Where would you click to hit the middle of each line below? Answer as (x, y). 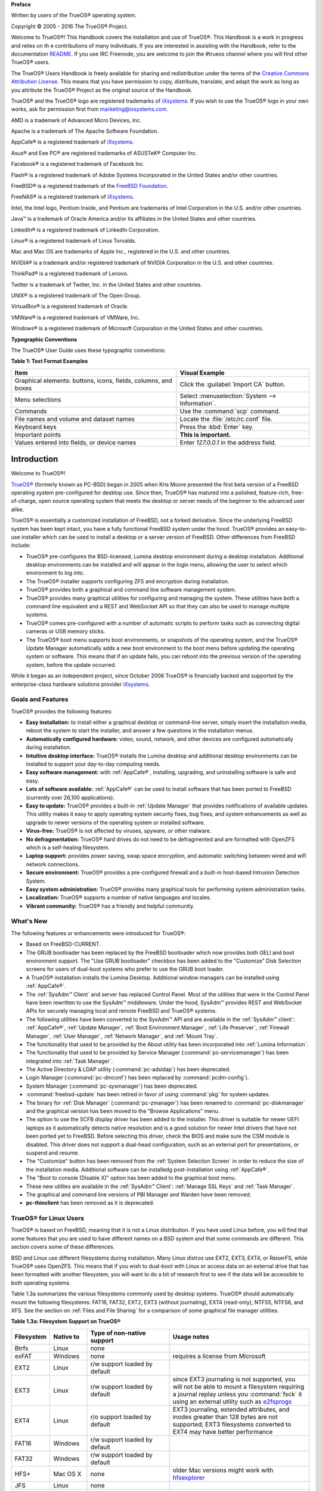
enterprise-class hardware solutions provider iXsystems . (80, 684)
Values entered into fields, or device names (75, 443)
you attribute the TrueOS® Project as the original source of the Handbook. (102, 90)
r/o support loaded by (121, 1416)
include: (21, 545)
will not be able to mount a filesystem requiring (239, 1387)
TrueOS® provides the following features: (62, 711)
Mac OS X (67, 1474)
